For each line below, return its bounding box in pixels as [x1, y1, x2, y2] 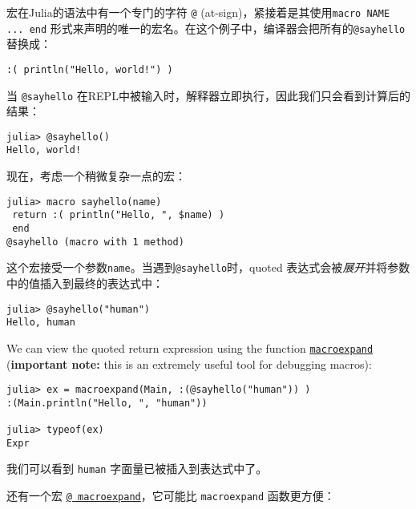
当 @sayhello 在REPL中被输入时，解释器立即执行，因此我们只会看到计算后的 [6, 87, 410, 103]
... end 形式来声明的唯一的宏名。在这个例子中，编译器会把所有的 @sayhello [6, 19, 406, 36]
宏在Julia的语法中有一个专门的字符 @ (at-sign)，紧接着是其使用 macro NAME [6, 4, 390, 20]
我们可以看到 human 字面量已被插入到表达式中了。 [6, 460, 268, 477]
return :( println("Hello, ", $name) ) [12, 209, 225, 221]
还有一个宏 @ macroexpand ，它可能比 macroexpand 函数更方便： [6, 487, 335, 504]
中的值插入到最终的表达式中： [6, 275, 164, 291]
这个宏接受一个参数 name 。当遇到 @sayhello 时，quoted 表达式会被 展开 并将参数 [6, 259, 410, 276]
